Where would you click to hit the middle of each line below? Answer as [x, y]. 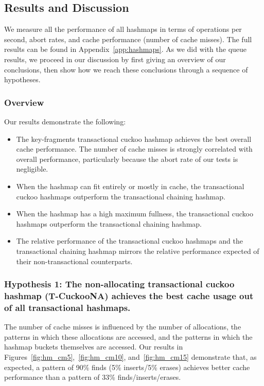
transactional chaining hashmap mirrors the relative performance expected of [138, 251]
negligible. [32, 169]
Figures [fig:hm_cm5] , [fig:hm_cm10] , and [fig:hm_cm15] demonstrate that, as [130, 356]
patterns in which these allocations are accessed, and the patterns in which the [128, 336]
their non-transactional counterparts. [74, 261]
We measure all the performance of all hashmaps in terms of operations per [123, 29]
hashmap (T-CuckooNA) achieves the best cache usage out [129, 295]
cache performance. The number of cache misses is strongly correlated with [134, 149]
